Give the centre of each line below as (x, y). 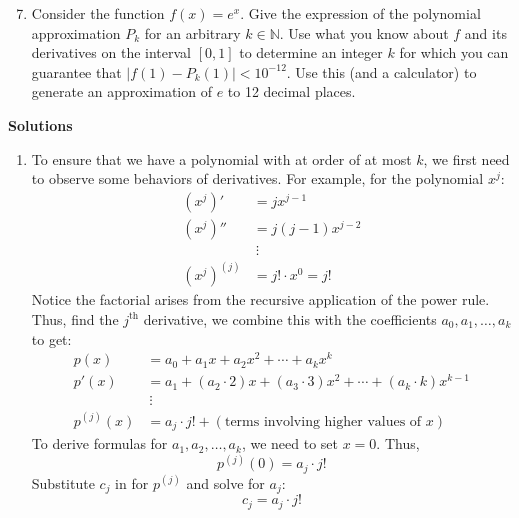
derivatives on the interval (111, 52)
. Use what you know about (364, 32)
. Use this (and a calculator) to (381, 71)
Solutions (40, 124)
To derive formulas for (99, 443)
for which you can (454, 52)
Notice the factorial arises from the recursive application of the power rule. (260, 299)
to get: (51, 338)
